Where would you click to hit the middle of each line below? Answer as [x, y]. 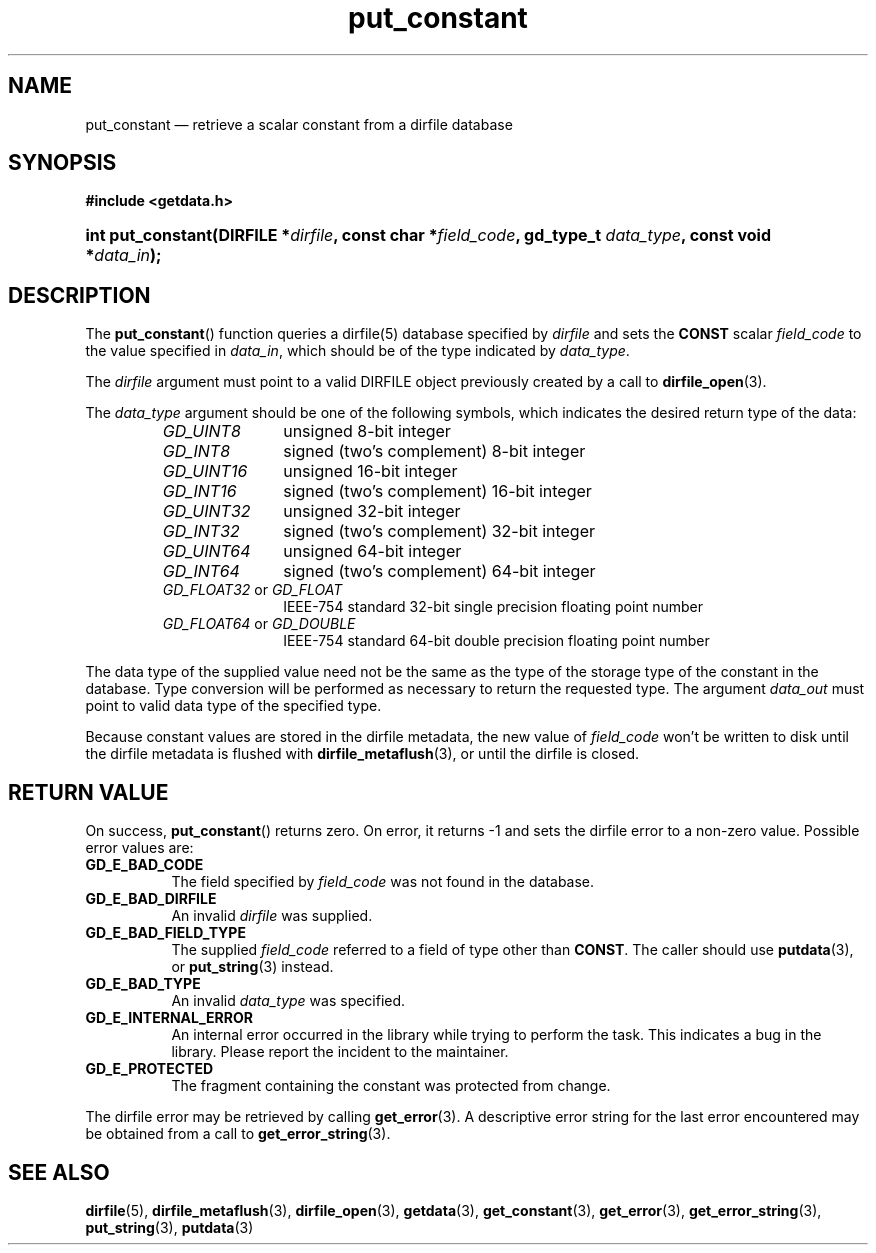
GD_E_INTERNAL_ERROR [169, 1018]
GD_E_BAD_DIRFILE [151, 899]
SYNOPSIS [62, 163]
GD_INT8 [196, 451]
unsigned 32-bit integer [372, 511]
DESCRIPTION [79, 295]
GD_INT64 [201, 571]
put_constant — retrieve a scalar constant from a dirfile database [299, 124]
